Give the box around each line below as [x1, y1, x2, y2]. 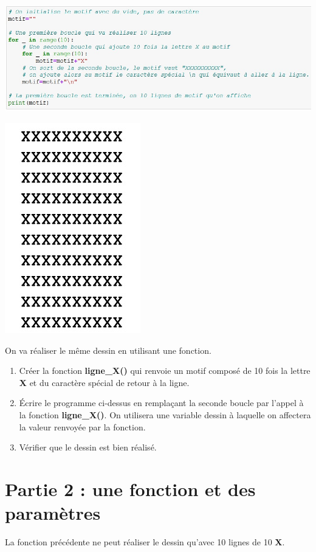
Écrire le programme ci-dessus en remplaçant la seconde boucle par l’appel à [19, 396, 304, 409]
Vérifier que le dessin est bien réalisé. [19, 441, 157, 454]
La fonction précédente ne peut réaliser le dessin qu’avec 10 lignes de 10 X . [5, 536, 285, 548]
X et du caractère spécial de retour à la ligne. [19, 376, 190, 388]
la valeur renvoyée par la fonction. [19, 420, 146, 433]
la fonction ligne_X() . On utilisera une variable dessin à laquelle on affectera [19, 409, 311, 421]
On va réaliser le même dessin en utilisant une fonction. [5, 343, 211, 356]
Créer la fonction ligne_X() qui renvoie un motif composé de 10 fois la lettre [19, 364, 311, 377]
